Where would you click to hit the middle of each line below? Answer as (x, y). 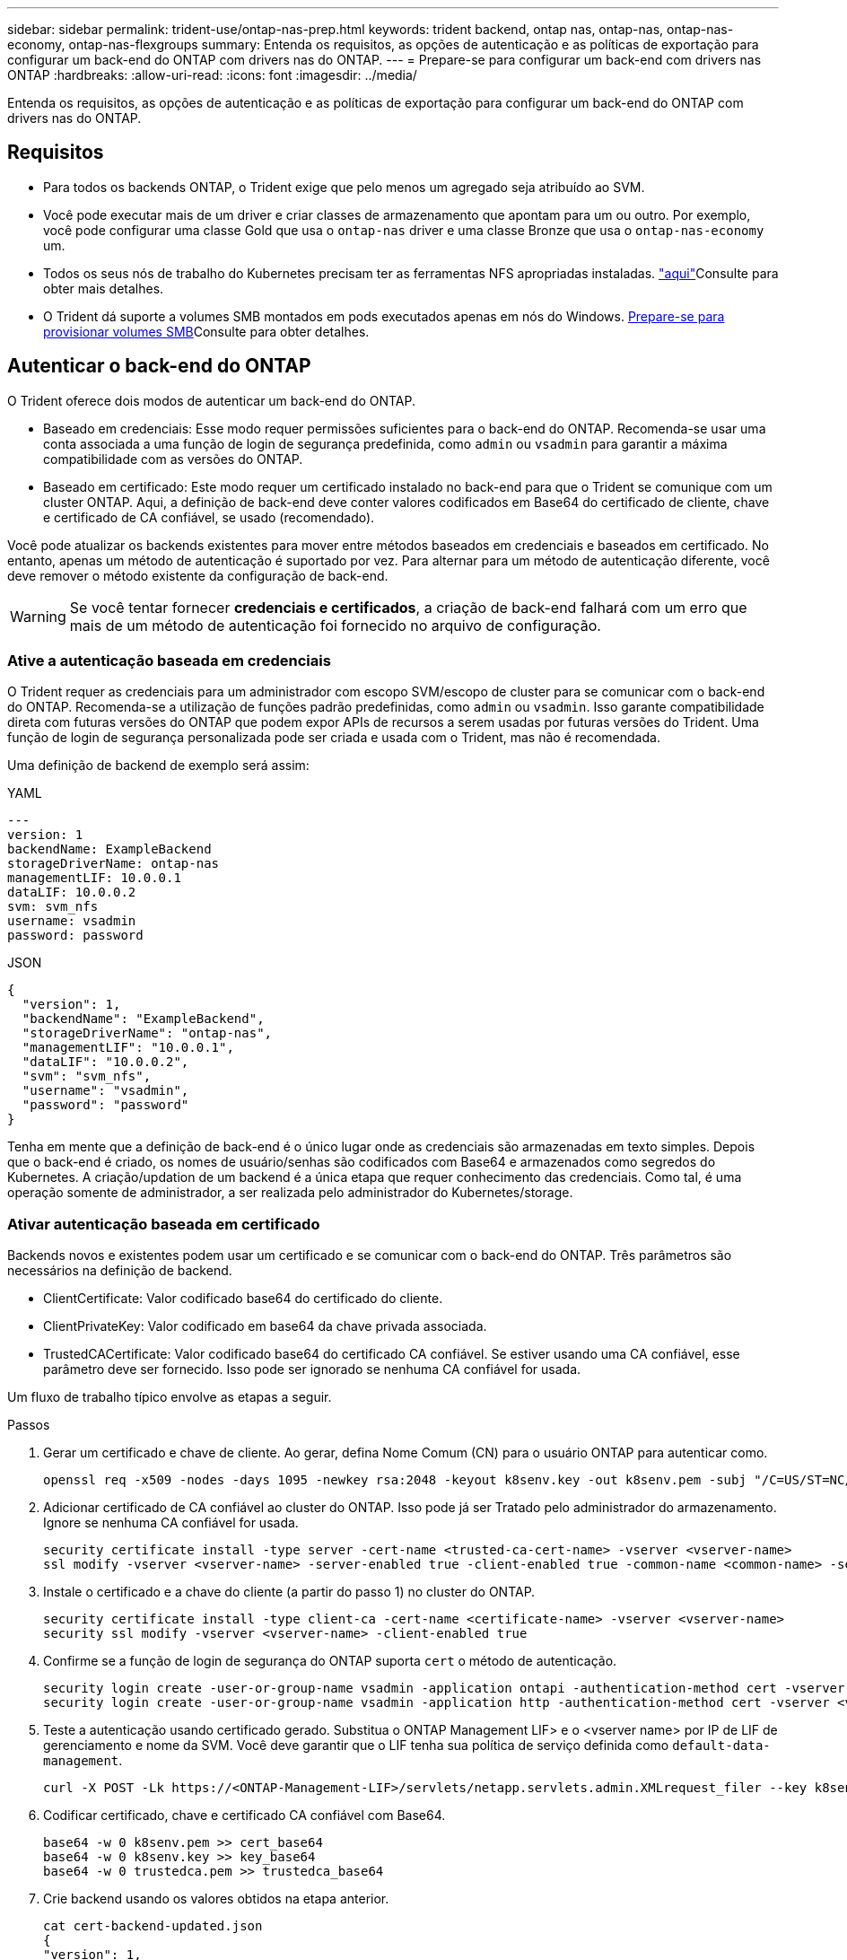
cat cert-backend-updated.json (153, 1926)
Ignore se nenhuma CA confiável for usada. (171, 1523)
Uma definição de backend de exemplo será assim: (158, 766)
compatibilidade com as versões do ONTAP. (173, 459)
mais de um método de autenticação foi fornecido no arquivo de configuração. (335, 625)
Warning (38, 616)
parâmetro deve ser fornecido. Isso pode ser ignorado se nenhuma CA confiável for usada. (312, 1369)
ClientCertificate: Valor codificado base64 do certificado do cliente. (243, 1299)
